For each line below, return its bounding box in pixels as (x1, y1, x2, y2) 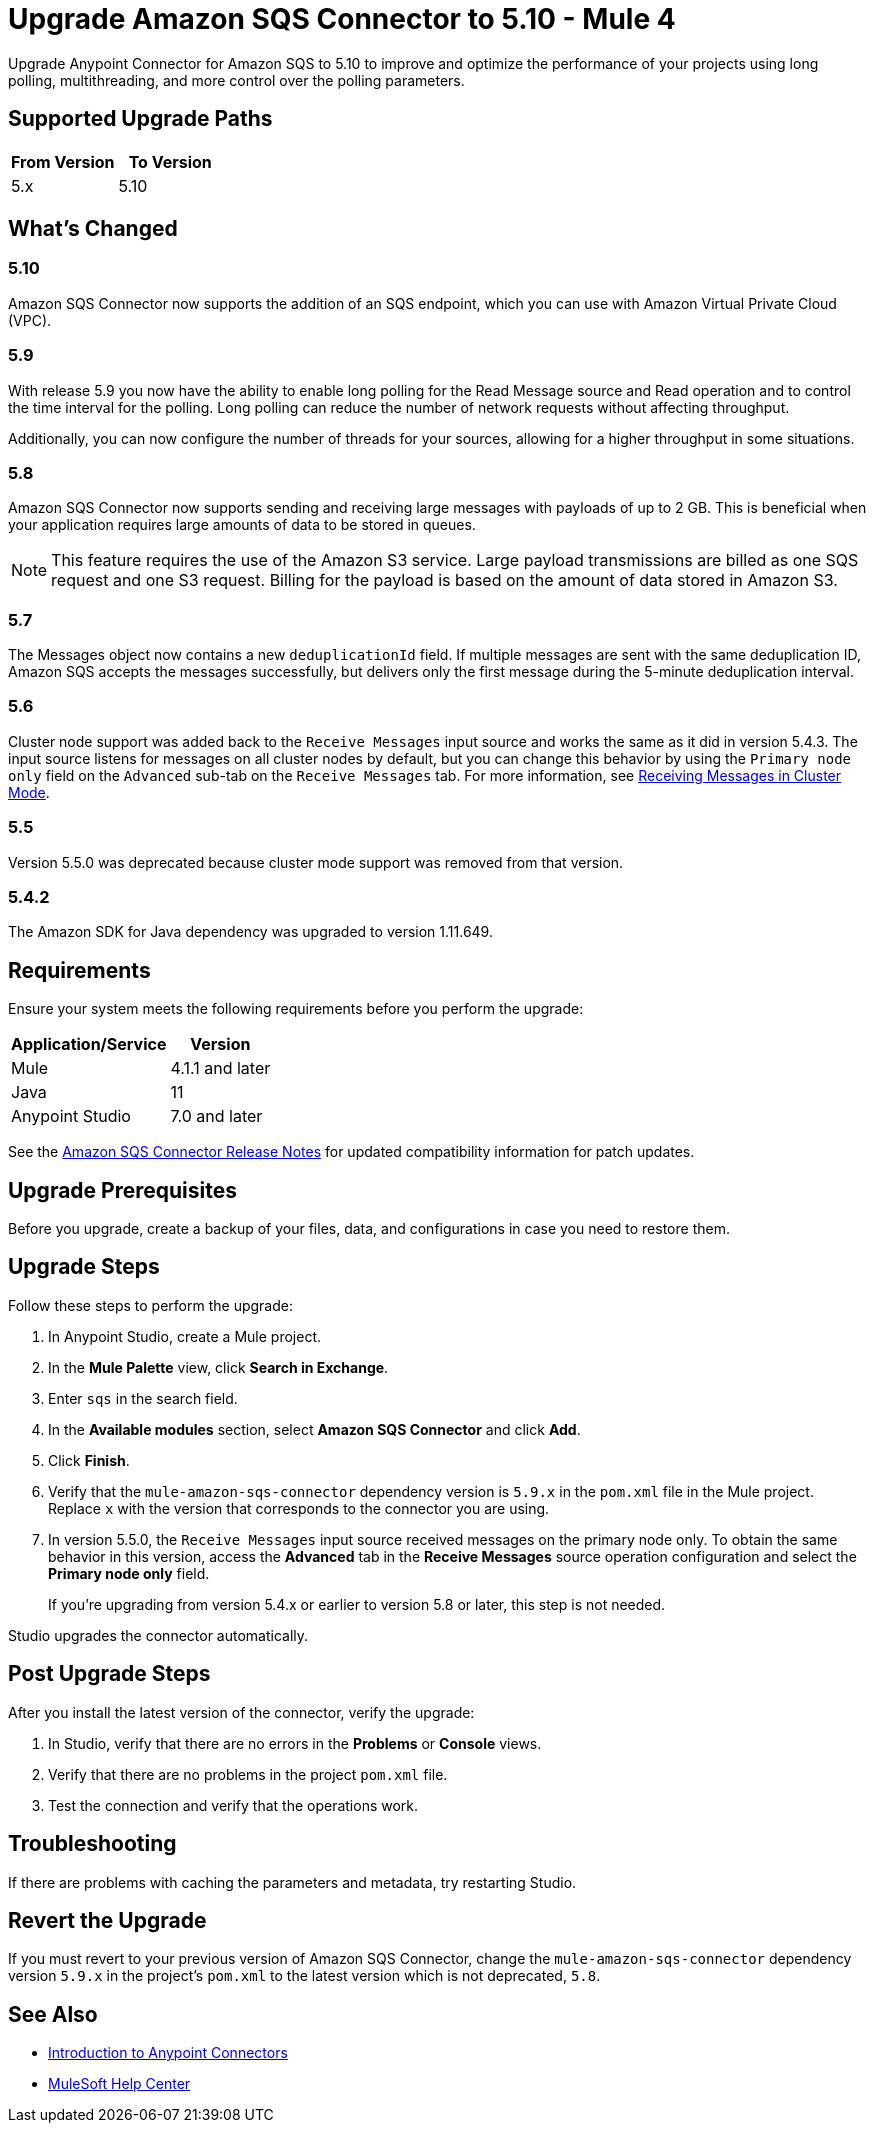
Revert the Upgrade (8, 1907, 207, 1933)
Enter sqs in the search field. (48, 1389, 238, 1407)
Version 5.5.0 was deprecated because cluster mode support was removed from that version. (8, 853, 624, 871)
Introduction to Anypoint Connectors (48, 2044, 288, 2062)
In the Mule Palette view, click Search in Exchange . (48, 1358, 389, 1376)
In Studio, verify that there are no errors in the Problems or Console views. (48, 1734, 542, 1752)
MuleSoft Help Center (48, 2075, 191, 2093)
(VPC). (8, 311, 52, 329)
